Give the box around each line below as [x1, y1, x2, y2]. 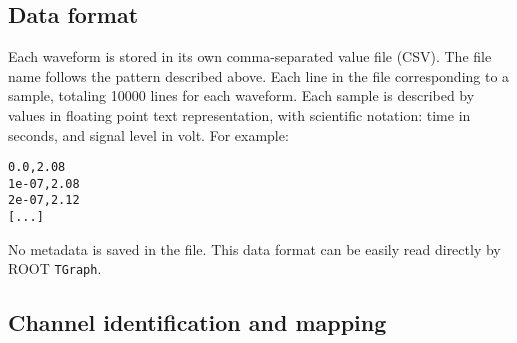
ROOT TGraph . [8, 258, 102, 279]
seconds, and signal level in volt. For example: [8, 124, 289, 145]
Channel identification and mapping [8, 307, 387, 338]
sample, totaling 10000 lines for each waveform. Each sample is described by [8, 85, 475, 106]
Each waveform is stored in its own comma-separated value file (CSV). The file [8, 46, 492, 67]
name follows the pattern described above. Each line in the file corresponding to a [8, 65, 510, 86]
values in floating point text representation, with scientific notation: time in [8, 104, 471, 125]
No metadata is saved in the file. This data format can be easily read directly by [8, 238, 501, 259]
